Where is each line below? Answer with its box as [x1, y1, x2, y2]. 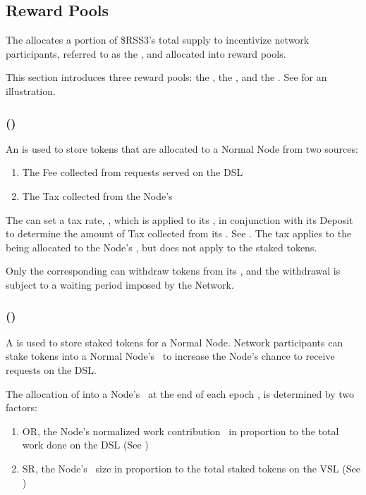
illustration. [6, 83, 56, 98]
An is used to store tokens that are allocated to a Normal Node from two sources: [6, 141, 358, 156]
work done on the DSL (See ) [22, 437, 149, 452]
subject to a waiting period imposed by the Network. [6, 277, 234, 292]
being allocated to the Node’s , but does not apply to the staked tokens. [6, 239, 317, 254]
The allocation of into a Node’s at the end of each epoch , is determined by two [6, 386, 355, 401]
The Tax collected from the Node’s [22, 188, 173, 203]
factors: [6, 400, 37, 415]
